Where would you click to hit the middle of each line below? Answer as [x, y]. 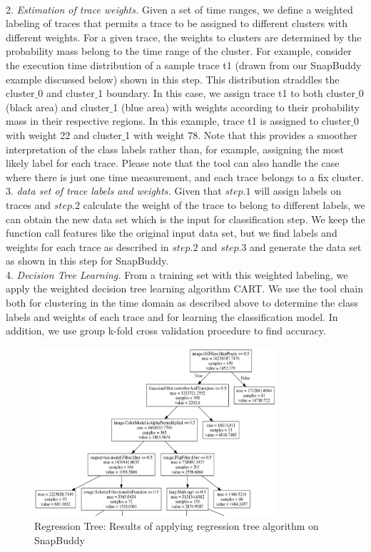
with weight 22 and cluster [64, 134]
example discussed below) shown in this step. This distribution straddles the [173, 79]
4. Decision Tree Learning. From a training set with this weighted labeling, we [177, 274]
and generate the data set [306, 246]
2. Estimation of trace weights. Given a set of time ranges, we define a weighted [179, 9]
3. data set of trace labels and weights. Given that [114, 191]
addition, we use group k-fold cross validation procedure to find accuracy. [166, 331]
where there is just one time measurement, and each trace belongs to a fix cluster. [185, 177]
